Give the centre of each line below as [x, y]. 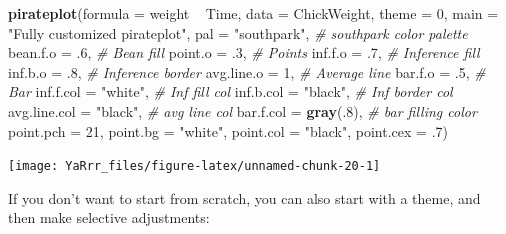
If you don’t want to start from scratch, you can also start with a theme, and [244, 197]
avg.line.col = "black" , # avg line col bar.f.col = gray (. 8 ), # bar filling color [242, 110]
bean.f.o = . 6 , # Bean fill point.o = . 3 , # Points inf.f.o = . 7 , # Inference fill [244, 52]
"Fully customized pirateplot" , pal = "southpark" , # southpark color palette [238, 32]
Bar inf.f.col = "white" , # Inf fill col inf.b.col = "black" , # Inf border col [230, 91]
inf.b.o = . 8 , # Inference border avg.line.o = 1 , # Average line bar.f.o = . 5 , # [247, 71]
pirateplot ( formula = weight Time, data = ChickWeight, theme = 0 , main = [253, 13]
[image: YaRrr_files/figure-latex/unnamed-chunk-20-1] [194, 166]
